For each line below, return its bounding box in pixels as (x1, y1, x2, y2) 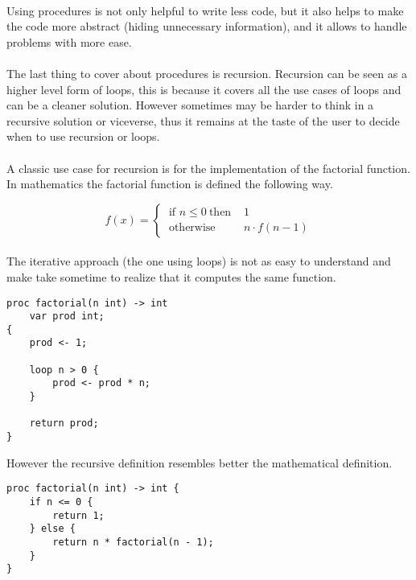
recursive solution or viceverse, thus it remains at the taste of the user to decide (6, 112, 400, 129)
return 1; (52, 509, 105, 521)
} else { (29, 523, 76, 535)
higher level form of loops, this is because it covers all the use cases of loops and (6, 80, 402, 97)
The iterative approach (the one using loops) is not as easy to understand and (6, 253, 391, 269)
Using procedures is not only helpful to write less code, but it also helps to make (6, 2, 404, 19)
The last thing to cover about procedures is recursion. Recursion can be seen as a (6, 64, 407, 81)
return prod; (29, 418, 99, 430)
